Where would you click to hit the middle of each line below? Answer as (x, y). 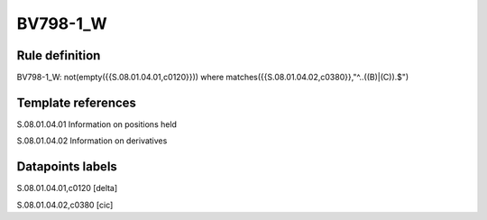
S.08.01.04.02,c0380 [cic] (65, 205)
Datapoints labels (67, 167)
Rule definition (59, 55)
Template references (77, 102)
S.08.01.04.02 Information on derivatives (92, 141)
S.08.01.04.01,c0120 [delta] (67, 188)
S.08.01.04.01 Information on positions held (97, 124)
